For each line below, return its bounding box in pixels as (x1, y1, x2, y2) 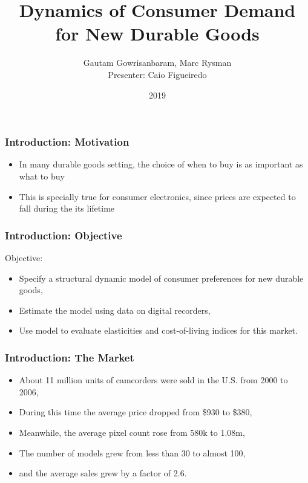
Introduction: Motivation (5, 134, 129, 149)
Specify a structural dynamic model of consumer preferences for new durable (19, 271, 304, 284)
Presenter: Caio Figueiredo (108, 68, 207, 80)
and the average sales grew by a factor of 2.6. (19, 467, 187, 479)
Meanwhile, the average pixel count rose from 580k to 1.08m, (19, 426, 245, 438)
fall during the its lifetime (19, 202, 115, 215)
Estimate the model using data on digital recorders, (19, 303, 211, 316)
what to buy (19, 169, 65, 182)
